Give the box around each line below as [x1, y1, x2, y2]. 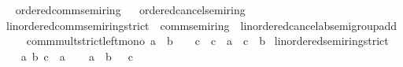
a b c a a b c [20, 47, 133, 64]
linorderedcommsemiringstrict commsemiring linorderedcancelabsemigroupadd [6, 17, 397, 33]
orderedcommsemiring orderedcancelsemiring [15, 2, 246, 17]
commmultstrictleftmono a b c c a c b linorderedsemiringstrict [26, 32, 389, 49]
